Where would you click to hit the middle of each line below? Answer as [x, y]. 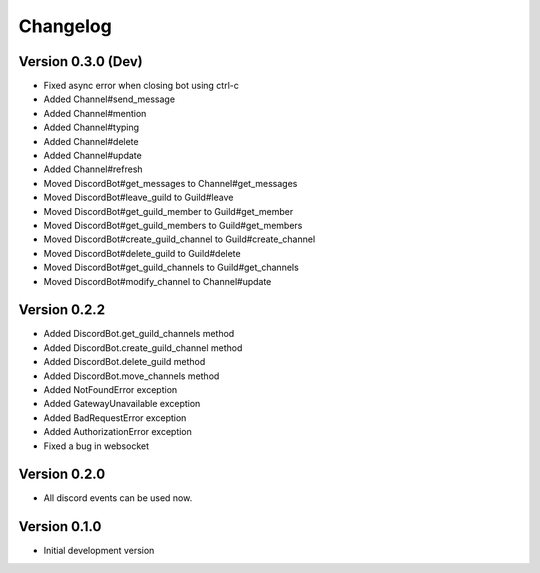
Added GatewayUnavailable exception [122, 404]
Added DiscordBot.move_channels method [131, 376]
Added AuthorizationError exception [117, 432]
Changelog [65, 26]
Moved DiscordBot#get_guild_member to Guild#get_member [168, 211]
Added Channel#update [92, 156]
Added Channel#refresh [93, 169]
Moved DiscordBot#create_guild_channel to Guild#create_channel [179, 239]
